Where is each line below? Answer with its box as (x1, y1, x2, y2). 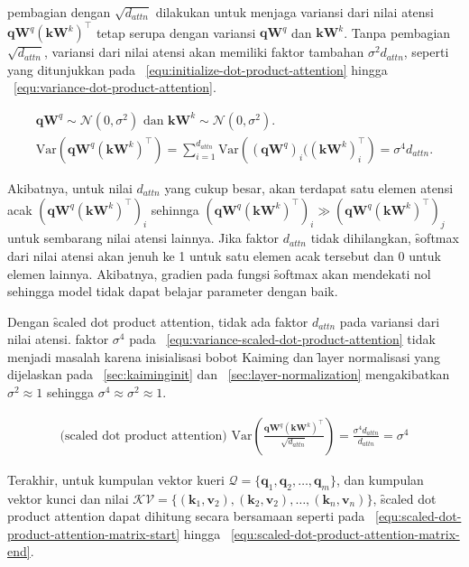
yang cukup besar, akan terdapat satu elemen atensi (164, 178, 454, 197)
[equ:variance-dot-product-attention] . (14, 78, 216, 97)
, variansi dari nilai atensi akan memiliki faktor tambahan (44, 42, 364, 61)
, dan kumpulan (336, 469, 424, 488)
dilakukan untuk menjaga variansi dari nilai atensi (155, 3, 434, 21)
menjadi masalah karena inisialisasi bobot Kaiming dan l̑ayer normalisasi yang (7, 347, 441, 366)
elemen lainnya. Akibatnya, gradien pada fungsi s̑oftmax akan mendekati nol (7, 264, 431, 283)
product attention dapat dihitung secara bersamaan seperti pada (7, 507, 365, 525)
